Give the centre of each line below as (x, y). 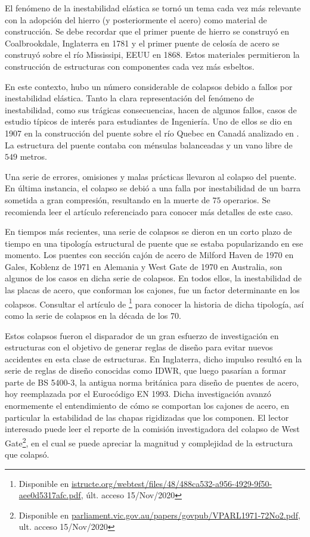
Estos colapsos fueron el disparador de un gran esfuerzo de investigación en (142, 335)
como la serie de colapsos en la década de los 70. (93, 315)
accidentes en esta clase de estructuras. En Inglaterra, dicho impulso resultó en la (154, 358)
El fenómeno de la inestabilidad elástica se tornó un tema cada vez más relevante (153, 8)
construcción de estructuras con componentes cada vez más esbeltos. (130, 66)
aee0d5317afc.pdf (50, 495)
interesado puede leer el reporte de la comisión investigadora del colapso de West (152, 429)
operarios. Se (247, 199)
